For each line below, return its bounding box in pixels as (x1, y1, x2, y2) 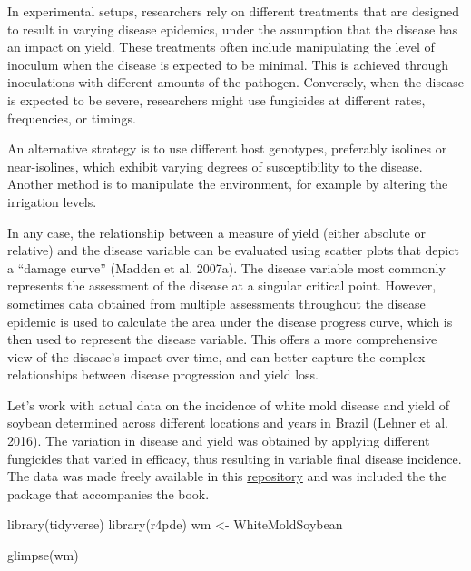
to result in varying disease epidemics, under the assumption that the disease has (7, 19, 458, 38)
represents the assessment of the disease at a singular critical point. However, (7, 276, 437, 295)
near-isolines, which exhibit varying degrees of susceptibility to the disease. (7, 156, 423, 175)
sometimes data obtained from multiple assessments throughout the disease (7, 293, 426, 312)
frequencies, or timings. (7, 108, 136, 127)
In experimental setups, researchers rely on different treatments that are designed (7, 2, 460, 20)
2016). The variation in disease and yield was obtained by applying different (7, 431, 430, 450)
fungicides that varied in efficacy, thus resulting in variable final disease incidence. (7, 448, 462, 468)
